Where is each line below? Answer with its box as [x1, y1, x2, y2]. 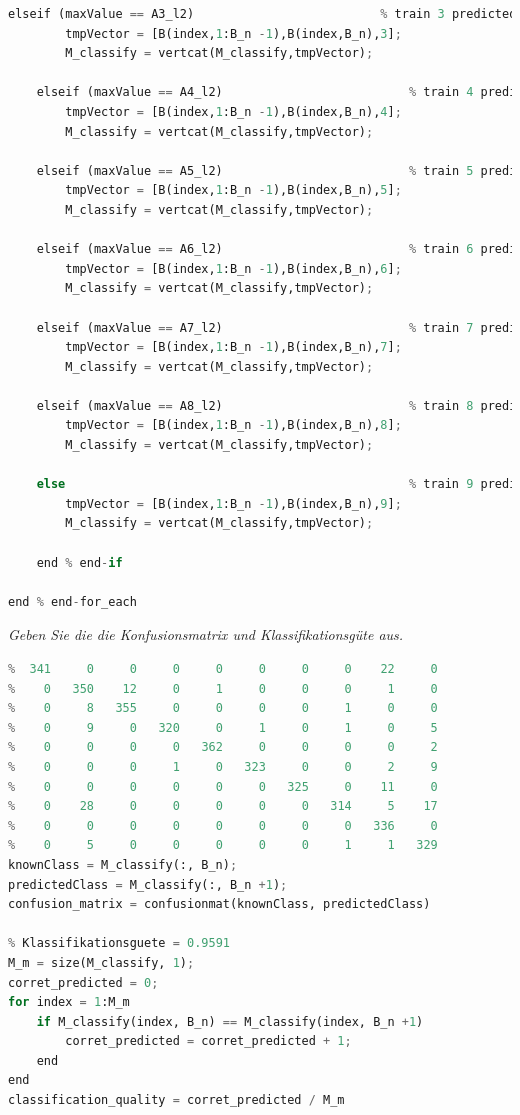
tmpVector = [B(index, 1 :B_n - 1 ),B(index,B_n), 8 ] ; [65, 418, 402, 433]
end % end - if [36, 555, 123, 570]
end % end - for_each [8, 594, 137, 609]
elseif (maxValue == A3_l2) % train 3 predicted [8, 7, 517, 21]
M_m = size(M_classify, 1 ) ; [8, 955, 195, 970]
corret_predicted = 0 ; [8, 975, 159, 990]
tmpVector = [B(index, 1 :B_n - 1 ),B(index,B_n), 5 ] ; [65, 183, 402, 198]
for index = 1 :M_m [8, 995, 130, 1010]
